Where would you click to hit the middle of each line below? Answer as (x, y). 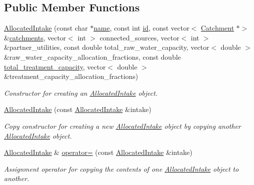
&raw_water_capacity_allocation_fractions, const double (93, 56)
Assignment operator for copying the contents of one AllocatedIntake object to (121, 168)
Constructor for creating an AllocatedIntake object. (81, 92)
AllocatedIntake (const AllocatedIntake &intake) (78, 109)
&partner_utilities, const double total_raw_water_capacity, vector (107, 47)
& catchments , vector (35, 37)
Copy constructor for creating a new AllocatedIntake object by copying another (123, 126)
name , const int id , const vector (141, 28)
